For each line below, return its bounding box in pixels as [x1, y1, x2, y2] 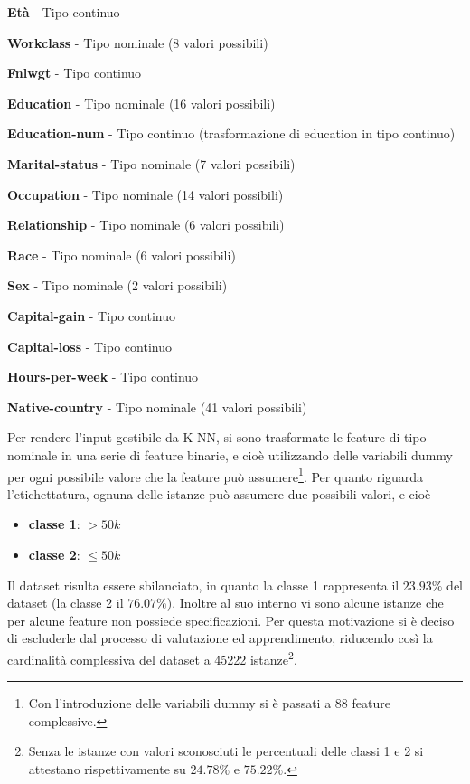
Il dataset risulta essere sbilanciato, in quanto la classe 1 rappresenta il [7, 575, 399, 594]
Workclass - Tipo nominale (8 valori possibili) [7, 33, 268, 52]
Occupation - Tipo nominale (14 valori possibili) [7, 184, 284, 203]
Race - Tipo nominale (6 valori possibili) [7, 245, 236, 264]
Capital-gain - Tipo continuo [7, 306, 176, 325]
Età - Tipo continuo [7, 3, 120, 21]
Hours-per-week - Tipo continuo [7, 367, 199, 386]
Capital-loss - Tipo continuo [7, 336, 172, 355]
